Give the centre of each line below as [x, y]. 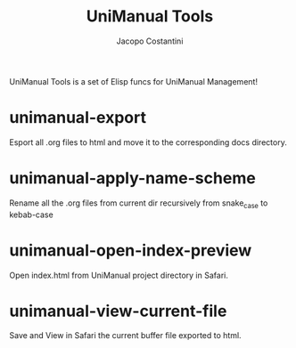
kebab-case [31, 214]
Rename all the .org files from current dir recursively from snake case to [139, 204]
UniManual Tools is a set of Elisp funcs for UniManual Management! [134, 81]
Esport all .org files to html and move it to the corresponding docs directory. [148, 142]
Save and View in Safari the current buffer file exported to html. [126, 336]
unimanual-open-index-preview [131, 250]
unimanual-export [78, 118]
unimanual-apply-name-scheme [132, 178]
